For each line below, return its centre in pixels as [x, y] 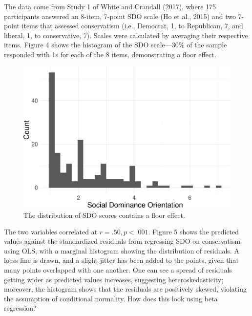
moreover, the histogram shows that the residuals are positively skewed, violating [125, 289]
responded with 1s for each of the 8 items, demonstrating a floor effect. [110, 54]
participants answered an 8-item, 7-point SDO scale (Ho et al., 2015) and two [120, 16]
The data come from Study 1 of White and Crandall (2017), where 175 [110, 6]
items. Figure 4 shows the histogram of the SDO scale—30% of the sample [115, 45]
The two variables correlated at [51, 231]
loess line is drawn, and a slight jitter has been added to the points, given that [121, 260]
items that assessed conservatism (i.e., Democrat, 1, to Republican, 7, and [132, 26]
